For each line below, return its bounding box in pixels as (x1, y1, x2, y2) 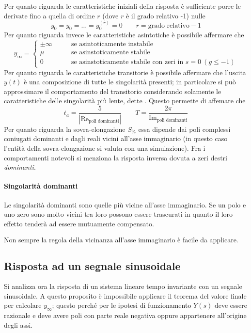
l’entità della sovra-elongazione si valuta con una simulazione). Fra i (4, 143, 205, 153)
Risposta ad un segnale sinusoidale (4, 258, 181, 273)
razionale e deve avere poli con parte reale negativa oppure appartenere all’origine (4, 310, 247, 320)
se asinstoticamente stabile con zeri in (71, 59, 184, 66)
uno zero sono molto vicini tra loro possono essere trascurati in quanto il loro (4, 209, 233, 219)
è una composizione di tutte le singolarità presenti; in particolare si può (24, 77, 236, 87)
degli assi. (4, 319, 33, 330)
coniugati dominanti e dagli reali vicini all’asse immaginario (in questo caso (4, 133, 228, 143)
